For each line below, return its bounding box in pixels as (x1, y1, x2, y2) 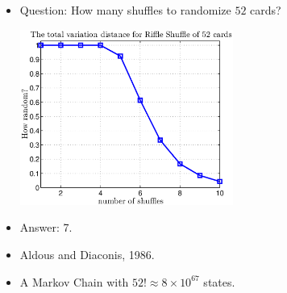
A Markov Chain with (19, 273, 129, 290)
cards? (250, 2, 281, 18)
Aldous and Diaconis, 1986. (19, 245, 155, 262)
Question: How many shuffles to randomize (19, 2, 231, 18)
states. (203, 273, 235, 290)
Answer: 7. (19, 219, 73, 236)
